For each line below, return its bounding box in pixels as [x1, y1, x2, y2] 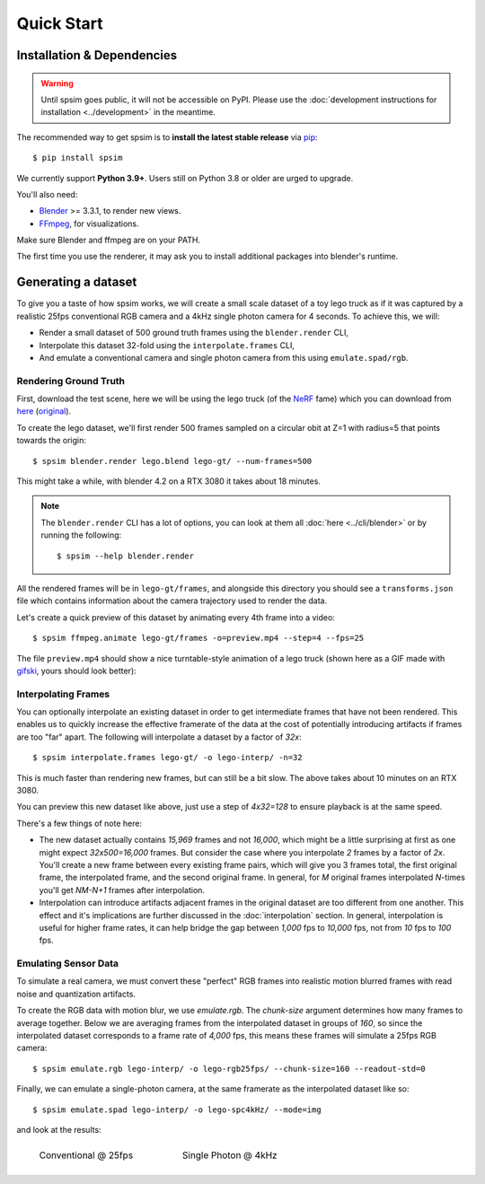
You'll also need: [16, 189, 78, 199]
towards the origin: [16, 435, 87, 446]
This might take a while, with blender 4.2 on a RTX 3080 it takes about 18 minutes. [16, 476, 321, 487]
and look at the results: [16, 1124, 102, 1135]
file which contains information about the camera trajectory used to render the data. [16, 595, 328, 606]
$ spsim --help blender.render [57, 550, 195, 561]
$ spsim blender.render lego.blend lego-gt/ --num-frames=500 [32, 456, 313, 466]
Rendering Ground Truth [16, 374, 126, 387]
